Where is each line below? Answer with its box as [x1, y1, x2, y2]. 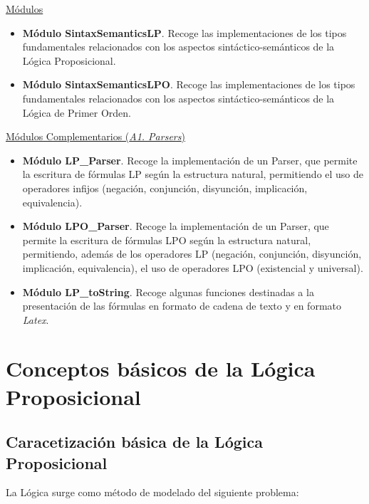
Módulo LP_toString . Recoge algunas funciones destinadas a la [22, 284, 314, 299]
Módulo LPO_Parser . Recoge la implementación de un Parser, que [22, 219, 329, 233]
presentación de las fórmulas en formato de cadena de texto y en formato [22, 298, 341, 313]
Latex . [22, 312, 49, 327]
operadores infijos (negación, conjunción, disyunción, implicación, [22, 180, 308, 195]
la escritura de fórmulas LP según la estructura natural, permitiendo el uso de [22, 167, 364, 182]
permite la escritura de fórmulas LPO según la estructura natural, [22, 232, 311, 247]
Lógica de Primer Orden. [22, 105, 131, 120]
